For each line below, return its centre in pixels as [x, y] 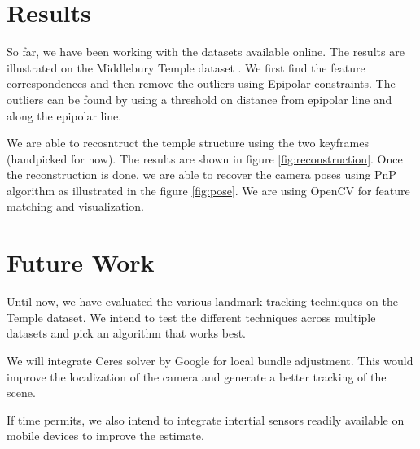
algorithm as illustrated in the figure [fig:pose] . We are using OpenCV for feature [208, 190]
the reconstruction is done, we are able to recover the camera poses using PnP [201, 174]
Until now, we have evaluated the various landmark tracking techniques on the [202, 301]
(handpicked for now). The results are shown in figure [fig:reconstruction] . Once [205, 158]
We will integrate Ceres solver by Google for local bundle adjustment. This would [210, 360]
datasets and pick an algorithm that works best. [126, 333]
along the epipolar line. [64, 115]
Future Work [81, 262]
